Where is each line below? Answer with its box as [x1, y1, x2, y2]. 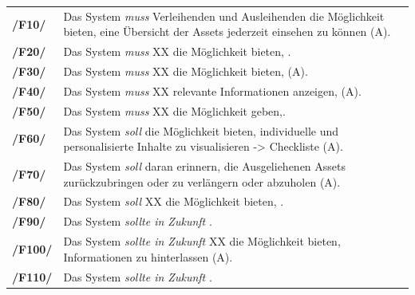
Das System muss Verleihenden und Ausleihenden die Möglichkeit [63, 7, 385, 24]
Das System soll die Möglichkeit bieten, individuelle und [63, 122, 339, 139]
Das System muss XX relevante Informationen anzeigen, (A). [63, 82, 362, 99]
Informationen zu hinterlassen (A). [63, 248, 233, 265]
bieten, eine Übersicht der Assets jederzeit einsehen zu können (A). [63, 23, 391, 40]
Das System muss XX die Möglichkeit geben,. [63, 102, 286, 119]
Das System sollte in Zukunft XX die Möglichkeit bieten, [63, 233, 341, 250]
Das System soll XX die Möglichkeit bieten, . [63, 193, 284, 210]
